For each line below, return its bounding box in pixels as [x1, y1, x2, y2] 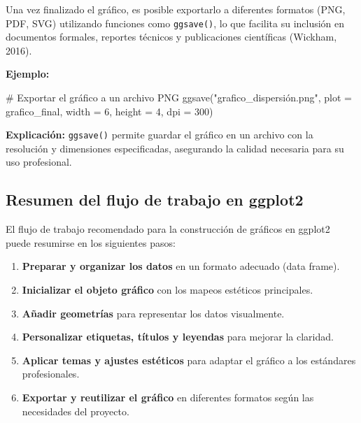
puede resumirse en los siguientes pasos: [6, 235, 176, 250]
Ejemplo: [6, 66, 50, 81]
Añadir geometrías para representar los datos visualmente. [22, 306, 285, 320]
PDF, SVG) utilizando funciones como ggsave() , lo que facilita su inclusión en [6, 15, 345, 30]
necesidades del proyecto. [22, 403, 129, 418]
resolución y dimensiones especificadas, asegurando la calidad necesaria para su [6, 141, 344, 155]
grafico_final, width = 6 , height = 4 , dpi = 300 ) [6, 103, 213, 118]
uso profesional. [6, 155, 72, 169]
